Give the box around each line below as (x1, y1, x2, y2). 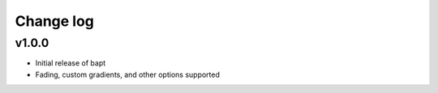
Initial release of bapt (35, 58, 106, 68)
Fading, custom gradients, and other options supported (35, 70, 221, 79)
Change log (15, 12, 95, 30)
